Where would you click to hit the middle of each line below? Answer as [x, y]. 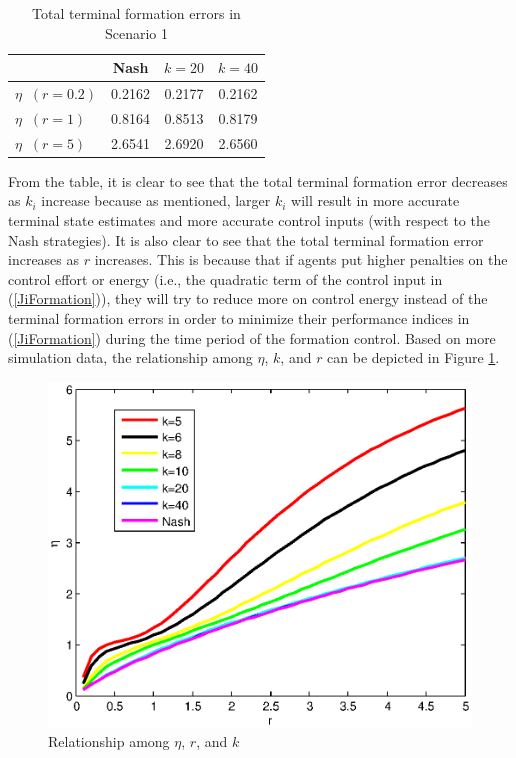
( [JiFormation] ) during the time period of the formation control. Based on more [252, 337]
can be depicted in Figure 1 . [413, 357]
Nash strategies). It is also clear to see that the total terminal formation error [246, 239]
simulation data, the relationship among [130, 357]
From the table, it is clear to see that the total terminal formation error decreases [258, 180]
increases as [44, 259]
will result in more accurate [375, 200]
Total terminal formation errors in [136, 13]
